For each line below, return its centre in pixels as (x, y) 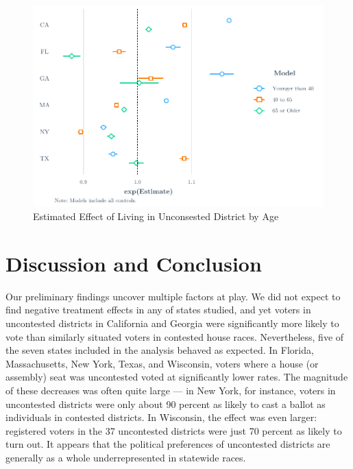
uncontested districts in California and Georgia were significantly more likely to (172, 323)
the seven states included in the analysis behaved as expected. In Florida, (160, 350)
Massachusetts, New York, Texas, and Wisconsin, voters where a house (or (162, 363)
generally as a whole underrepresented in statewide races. (126, 457)
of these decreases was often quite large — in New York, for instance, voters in (171, 390)
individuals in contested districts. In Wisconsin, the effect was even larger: (161, 417)
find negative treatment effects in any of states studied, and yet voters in (158, 310)
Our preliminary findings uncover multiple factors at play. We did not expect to (173, 296)
